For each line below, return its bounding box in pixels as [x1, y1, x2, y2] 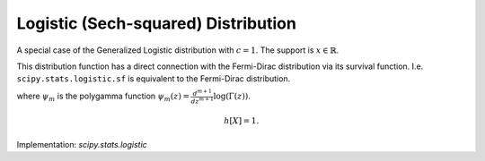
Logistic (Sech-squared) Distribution [16, 13, 296, 33]
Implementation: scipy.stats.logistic [16, 139, 147, 149]
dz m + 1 [190, 95, 215, 106]
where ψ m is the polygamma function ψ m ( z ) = [16, 90, 190, 103]
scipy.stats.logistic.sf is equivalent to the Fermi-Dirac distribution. [16, 73, 291, 84]
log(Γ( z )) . [213, 90, 251, 102]
